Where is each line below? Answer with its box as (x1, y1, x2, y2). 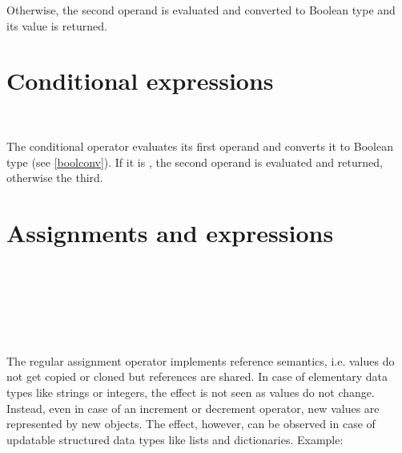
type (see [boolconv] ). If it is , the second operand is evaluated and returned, (6, 153, 383, 170)
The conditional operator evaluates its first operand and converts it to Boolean (6, 137, 393, 154)
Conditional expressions (6, 64, 274, 97)
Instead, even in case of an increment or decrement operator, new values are (6, 399, 380, 416)
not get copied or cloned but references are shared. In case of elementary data (6, 368, 388, 385)
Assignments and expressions (6, 216, 334, 249)
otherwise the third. (6, 169, 103, 186)
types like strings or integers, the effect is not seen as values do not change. (6, 383, 375, 400)
